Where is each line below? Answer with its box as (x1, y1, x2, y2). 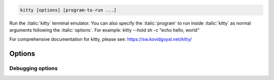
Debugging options (9, 65, 58, 72)
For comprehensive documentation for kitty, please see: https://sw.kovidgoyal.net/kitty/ (9, 36, 192, 42)
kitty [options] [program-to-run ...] (20, 7, 117, 13)
